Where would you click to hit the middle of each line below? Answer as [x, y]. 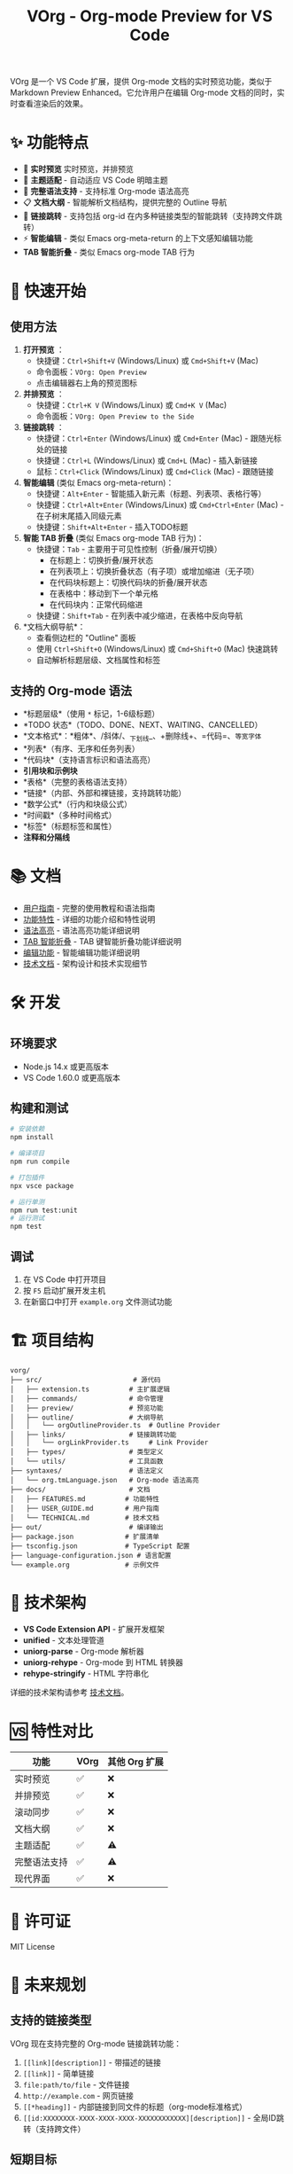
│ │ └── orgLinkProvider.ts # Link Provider [109, 1443]
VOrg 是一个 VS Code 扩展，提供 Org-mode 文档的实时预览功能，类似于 [141, 82]
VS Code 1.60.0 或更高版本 [71, 1077]
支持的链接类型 [51, 2020]
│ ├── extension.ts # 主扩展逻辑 [90, 1389]
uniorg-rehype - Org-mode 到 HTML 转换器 [103, 1662]
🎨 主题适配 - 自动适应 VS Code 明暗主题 [96, 180]
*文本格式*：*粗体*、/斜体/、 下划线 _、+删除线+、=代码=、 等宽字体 [142, 736]
